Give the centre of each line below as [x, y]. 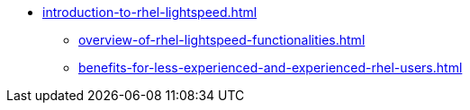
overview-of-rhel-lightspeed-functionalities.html [222, 40]
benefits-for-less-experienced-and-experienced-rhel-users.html [271, 68]
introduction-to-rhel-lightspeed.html [150, 12]
